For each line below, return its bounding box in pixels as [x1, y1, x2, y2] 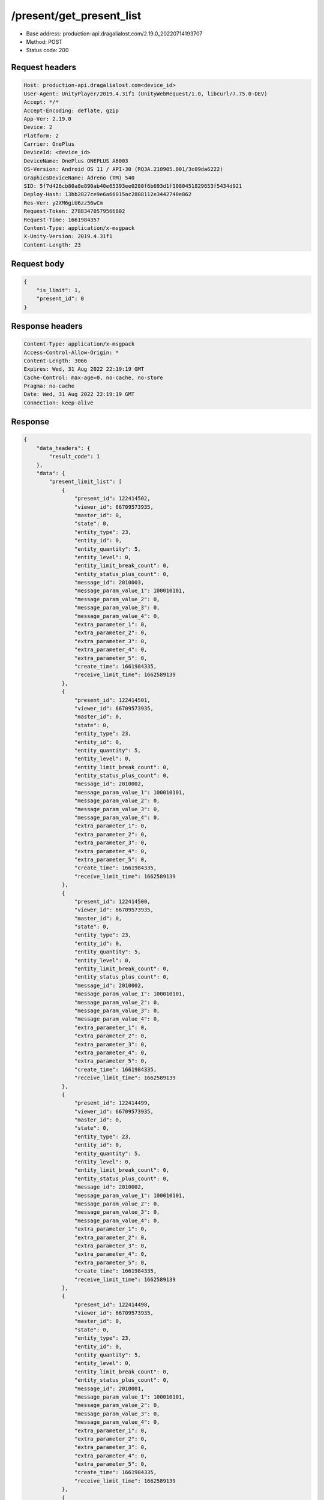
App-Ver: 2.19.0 [23, 115, 72, 122]
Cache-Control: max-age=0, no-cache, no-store [23, 374, 163, 381]
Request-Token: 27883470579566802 [23, 208, 125, 215]
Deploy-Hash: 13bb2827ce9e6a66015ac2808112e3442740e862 [23, 191, 192, 198]
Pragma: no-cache [23, 383, 75, 389]
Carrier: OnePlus [23, 141, 75, 148]
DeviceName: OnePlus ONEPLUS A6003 [23, 157, 128, 164]
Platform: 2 [23, 132, 59, 139]
